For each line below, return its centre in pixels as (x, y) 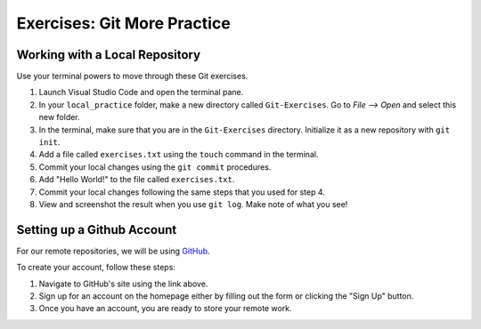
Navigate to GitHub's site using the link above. (123, 284)
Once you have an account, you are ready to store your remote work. (166, 309)
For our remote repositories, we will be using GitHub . (113, 251)
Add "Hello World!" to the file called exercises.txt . (137, 180)
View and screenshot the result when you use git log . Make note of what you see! (193, 204)
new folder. (59, 117)
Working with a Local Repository (108, 55)
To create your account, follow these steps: (96, 268)
